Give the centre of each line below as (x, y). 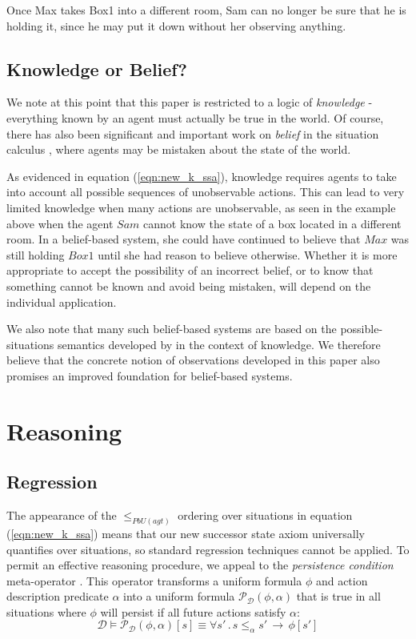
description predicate (58, 596)
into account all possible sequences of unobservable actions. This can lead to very (206, 192)
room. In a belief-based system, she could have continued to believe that (184, 239)
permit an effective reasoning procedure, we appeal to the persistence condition (200, 565)
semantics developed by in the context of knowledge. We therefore (219, 344)
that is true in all (338, 596)
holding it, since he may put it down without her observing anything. (176, 25)
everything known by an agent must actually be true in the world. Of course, (195, 117)
